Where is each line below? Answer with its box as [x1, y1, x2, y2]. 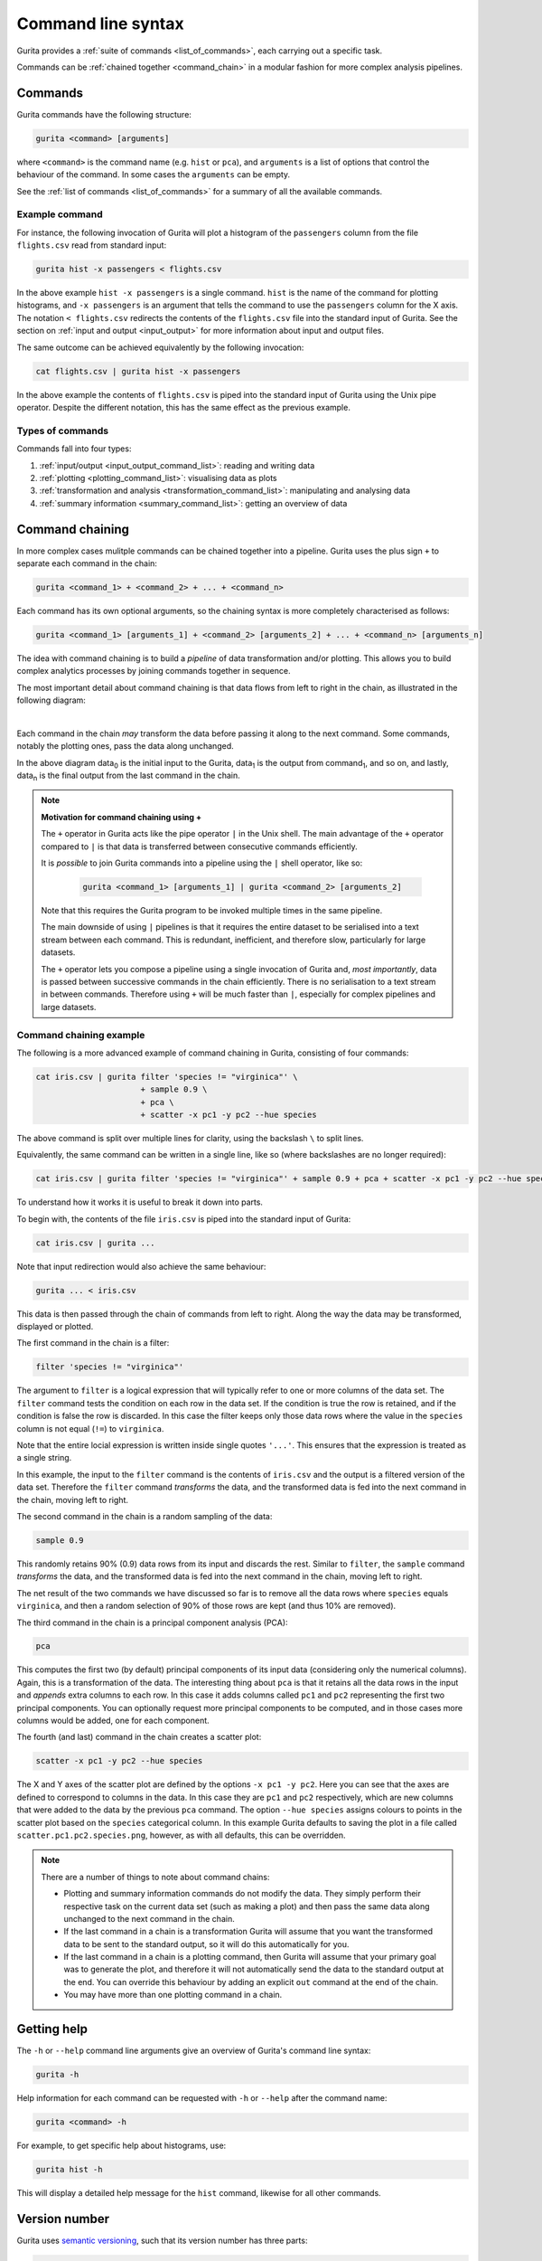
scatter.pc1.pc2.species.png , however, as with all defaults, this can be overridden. [16, 1830, 347, 1840]
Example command [16, 208, 103, 221]
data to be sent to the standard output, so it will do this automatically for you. [63, 1938, 350, 1949]
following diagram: [16, 695, 86, 705]
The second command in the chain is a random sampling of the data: [16, 1510, 273, 1521]
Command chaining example [16, 1028, 145, 1041]
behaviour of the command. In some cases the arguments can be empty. [16, 169, 291, 180]
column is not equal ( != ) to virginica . [16, 1423, 164, 1433]
